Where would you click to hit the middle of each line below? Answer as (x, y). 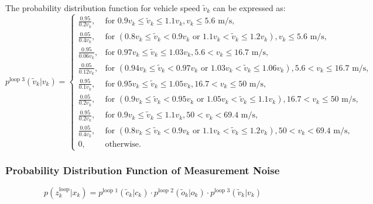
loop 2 (166, 190)
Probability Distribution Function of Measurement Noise (143, 170)
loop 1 (110, 190)
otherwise (122, 145)
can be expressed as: (249, 8)
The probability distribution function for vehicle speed (103, 8)
